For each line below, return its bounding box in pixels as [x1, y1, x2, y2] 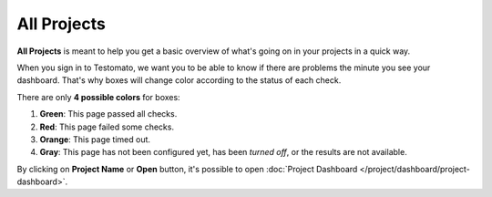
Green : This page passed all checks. [39, 109, 178, 119]
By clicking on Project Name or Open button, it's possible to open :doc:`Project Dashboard [16, 163, 358, 174]
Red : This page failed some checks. [39, 121, 175, 132]
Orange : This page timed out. [39, 133, 150, 145]
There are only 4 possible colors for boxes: [16, 91, 181, 102]
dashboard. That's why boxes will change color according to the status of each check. [16, 75, 342, 86]
